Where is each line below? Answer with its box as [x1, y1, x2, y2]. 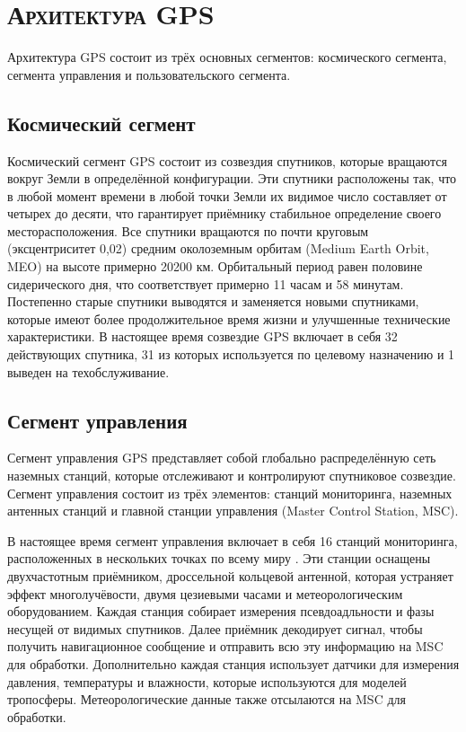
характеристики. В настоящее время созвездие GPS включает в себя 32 [7, 327, 398, 346]
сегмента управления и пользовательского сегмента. [7, 65, 291, 84]
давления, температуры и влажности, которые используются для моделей [7, 672, 407, 691]
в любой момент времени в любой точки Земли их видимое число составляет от [7, 186, 447, 205]
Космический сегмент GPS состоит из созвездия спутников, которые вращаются [7, 151, 447, 170]
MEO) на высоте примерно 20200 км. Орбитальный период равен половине [7, 257, 423, 276]
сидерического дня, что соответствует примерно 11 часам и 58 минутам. [7, 274, 404, 293]
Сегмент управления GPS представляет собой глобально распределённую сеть [7, 448, 436, 467]
